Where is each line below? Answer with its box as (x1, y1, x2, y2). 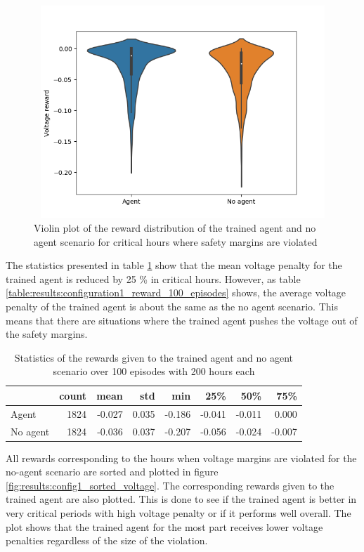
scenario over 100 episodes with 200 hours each (53, 364, 255, 379)
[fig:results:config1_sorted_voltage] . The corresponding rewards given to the (6, 478, 334, 492)
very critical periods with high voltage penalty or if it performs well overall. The (6, 506, 351, 520)
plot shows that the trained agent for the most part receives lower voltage (6, 519, 323, 534)
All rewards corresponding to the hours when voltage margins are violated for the (6, 450, 357, 465)
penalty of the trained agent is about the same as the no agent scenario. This (6, 298, 338, 313)
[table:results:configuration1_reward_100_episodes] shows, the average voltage (6, 285, 346, 300)
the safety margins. (6, 327, 88, 341)
